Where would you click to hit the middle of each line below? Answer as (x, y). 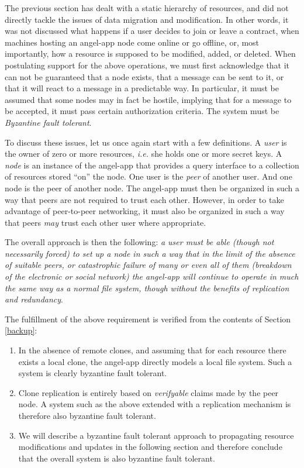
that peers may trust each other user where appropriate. (106, 222)
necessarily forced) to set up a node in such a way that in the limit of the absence (150, 253)
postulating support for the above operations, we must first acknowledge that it (147, 65)
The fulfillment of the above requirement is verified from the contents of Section (148, 319)
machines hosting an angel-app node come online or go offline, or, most (132, 42)
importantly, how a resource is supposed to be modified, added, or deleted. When (150, 54)
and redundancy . (34, 299)
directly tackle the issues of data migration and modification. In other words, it (147, 19)
